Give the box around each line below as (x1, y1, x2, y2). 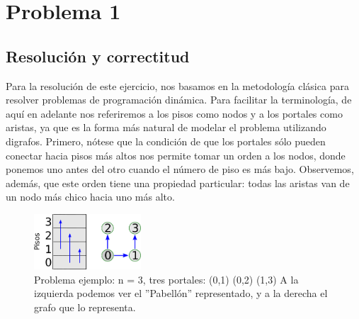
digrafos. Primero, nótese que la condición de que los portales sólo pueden (6, 133, 326, 148)
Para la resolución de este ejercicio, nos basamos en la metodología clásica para (6, 78, 349, 93)
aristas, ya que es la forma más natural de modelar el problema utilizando (6, 120, 326, 135)
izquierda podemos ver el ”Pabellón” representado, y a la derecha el (34, 286, 328, 301)
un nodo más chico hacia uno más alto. (6, 189, 175, 204)
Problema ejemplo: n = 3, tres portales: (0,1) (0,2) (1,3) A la (34, 272, 299, 286)
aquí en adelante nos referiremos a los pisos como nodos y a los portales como (6, 106, 343, 121)
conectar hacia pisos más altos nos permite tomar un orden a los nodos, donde (6, 147, 346, 162)
